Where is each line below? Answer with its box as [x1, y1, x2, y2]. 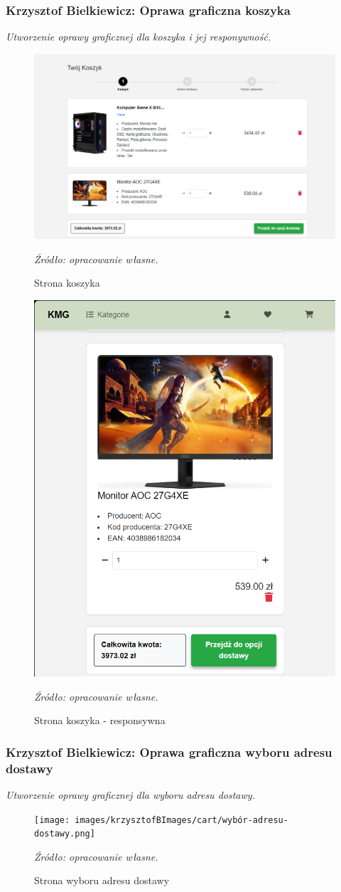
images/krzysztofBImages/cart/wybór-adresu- [75, 814, 288, 825]
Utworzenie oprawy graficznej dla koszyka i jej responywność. [6, 29, 271, 44]
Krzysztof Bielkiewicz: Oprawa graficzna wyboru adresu [6, 743, 332, 760]
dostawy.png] [34, 829, 95, 839]
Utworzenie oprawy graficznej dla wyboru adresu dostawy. [6, 787, 255, 802]
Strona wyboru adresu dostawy [34, 873, 170, 888]
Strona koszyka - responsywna [34, 713, 166, 728]
